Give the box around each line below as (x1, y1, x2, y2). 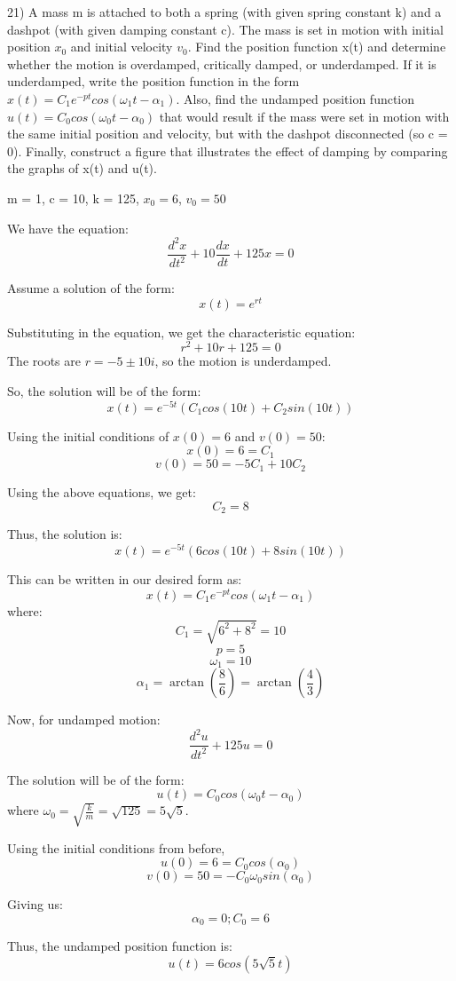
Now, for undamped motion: (7, 710, 161, 729)
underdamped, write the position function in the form (7, 72, 300, 91)
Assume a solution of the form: (7, 279, 175, 297)
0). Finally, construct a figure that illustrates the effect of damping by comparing (7, 141, 448, 160)
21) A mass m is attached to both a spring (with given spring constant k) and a (7, 3, 442, 20)
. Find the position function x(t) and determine (187, 37, 446, 56)
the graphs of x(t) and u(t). (7, 159, 157, 178)
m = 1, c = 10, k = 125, (7, 188, 139, 207)
